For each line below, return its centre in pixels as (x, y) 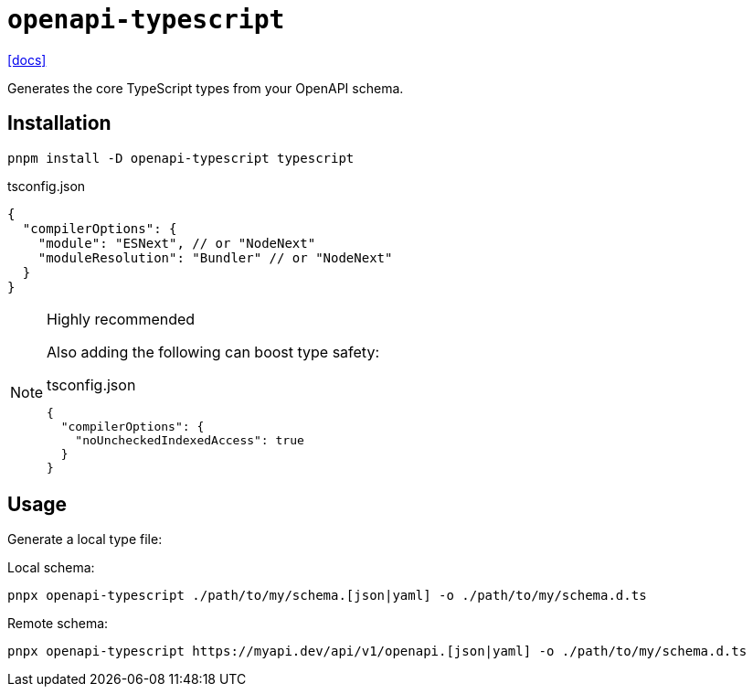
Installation (59, 123)
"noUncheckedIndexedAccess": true (190, 440)
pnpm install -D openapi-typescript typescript (181, 158)
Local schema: (51, 568)
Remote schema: (58, 624)
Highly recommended (121, 319)
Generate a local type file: (85, 539)
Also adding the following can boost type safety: (213, 352)
